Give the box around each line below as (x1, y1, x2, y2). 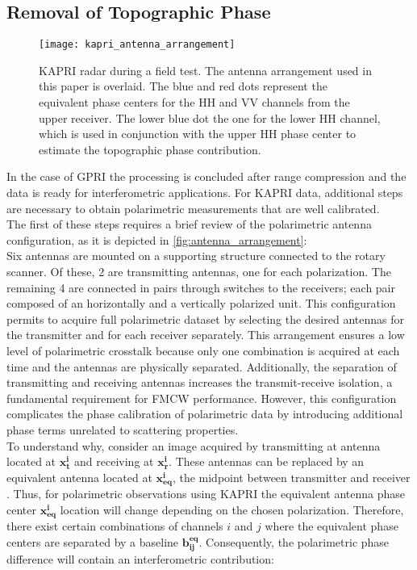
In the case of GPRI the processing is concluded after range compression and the (6, 168, 407, 185)
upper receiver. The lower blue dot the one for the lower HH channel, (39, 109, 381, 126)
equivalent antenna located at (6, 468, 152, 485)
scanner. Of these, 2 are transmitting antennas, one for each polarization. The (6, 262, 391, 279)
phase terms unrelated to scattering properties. (6, 421, 239, 438)
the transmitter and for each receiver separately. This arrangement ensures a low (6, 326, 405, 343)
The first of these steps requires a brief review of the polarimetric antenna (6, 216, 372, 233)
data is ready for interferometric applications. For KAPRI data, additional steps (6, 184, 403, 201)
